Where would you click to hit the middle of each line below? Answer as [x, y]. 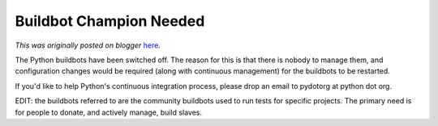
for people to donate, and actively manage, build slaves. [109, 112]
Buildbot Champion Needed [110, 21]
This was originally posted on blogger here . [88, 45]
